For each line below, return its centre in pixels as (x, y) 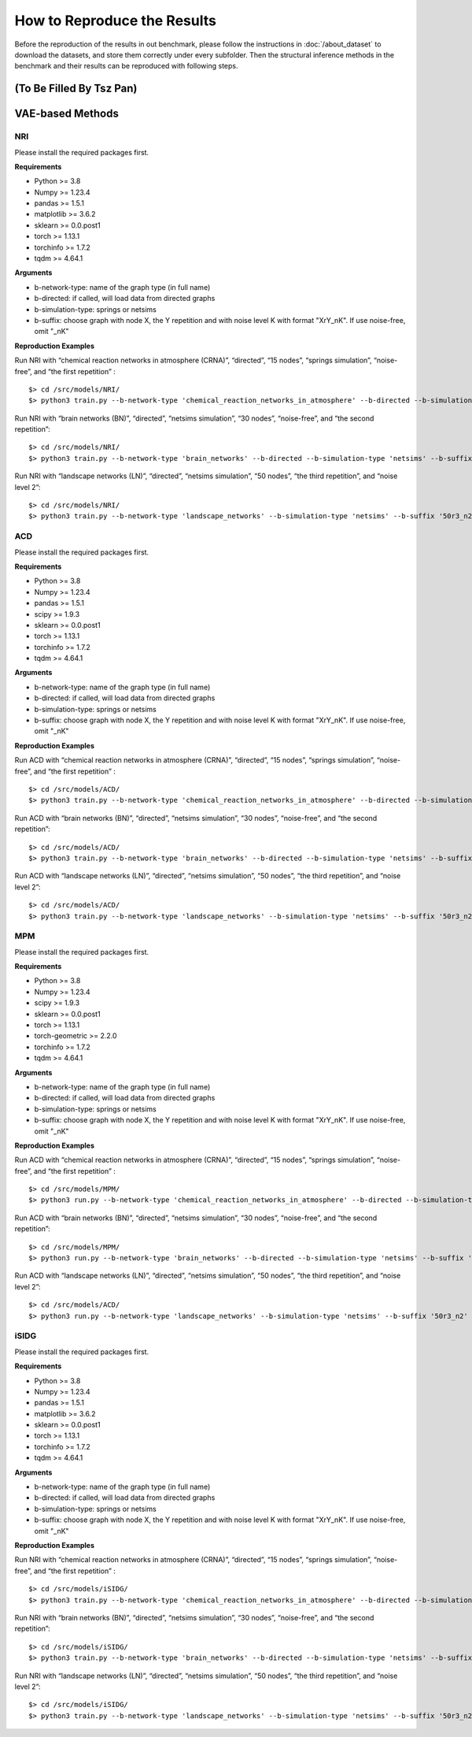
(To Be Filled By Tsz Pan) (76, 89)
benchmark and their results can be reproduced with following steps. (126, 66)
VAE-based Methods (67, 114)
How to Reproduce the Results (115, 20)
